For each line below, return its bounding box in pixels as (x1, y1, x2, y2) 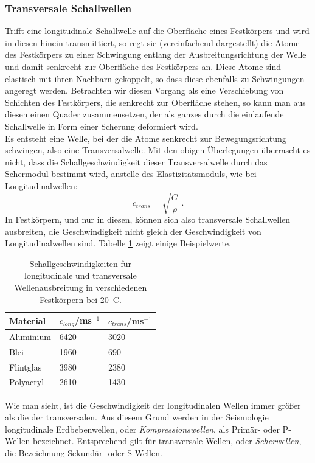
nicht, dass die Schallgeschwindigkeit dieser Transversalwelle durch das (5, 155, 268, 168)
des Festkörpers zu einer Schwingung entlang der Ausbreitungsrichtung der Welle (5, 48, 306, 61)
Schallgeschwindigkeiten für (29, 257, 132, 270)
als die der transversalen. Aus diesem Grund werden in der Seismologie (5, 411, 269, 423)
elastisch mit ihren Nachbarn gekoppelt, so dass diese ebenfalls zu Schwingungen (5, 72, 305, 85)
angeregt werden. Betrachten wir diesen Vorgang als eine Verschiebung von (5, 84, 284, 97)
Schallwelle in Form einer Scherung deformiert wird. (5, 119, 198, 132)
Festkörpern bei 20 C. (39, 293, 122, 305)
